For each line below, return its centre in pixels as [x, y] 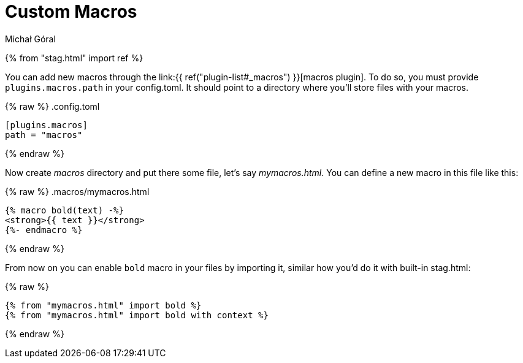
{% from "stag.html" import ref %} [74, 58]
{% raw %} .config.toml [52, 106]
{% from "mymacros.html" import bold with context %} [137, 315]
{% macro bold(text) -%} [64, 210]
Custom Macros [71, 12]
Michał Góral [30, 39]
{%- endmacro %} [44, 230]
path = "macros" [44, 135]
